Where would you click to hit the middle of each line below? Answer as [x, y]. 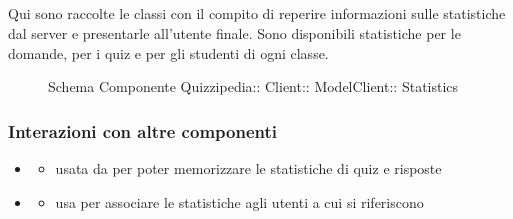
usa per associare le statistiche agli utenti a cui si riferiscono [239, 201]
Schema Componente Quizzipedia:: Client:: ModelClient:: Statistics [253, 86]
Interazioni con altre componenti [142, 130]
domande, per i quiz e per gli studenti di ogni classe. [168, 52]
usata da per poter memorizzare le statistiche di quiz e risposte [248, 167]
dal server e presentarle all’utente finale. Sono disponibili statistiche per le [234, 32]
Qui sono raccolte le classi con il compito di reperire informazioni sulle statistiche [257, 13]
